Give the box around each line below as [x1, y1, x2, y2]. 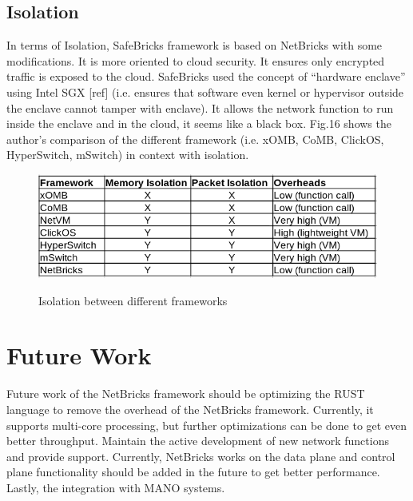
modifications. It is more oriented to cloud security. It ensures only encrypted [6, 52, 385, 69]
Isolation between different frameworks [38, 292, 228, 308]
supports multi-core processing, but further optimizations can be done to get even [6, 416, 407, 433]
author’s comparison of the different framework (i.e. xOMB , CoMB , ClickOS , [6, 130, 384, 147]
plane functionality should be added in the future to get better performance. [6, 463, 380, 480]
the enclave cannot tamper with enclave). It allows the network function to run [6, 99, 394, 116]
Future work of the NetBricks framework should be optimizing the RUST [6, 385, 365, 402]
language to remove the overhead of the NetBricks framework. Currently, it [6, 400, 374, 417]
